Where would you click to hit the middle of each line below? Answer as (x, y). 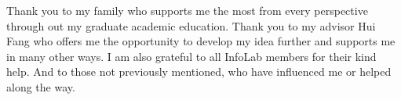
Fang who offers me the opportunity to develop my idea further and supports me (201, 41)
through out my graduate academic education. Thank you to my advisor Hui (191, 25)
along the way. (41, 86)
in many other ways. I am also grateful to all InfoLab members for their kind (191, 56)
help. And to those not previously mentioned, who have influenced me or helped (199, 71)
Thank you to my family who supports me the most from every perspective (187, 10)
